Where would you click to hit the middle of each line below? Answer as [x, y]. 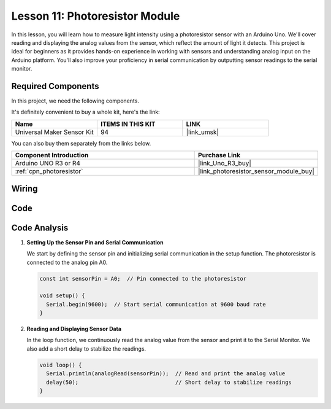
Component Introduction [52, 155]
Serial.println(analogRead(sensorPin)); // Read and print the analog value [166, 374]
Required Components [55, 86]
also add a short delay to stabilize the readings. [86, 349]
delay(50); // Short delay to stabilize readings [169, 382]
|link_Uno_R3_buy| [225, 163]
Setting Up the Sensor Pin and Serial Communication [95, 242]
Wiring [25, 188]
